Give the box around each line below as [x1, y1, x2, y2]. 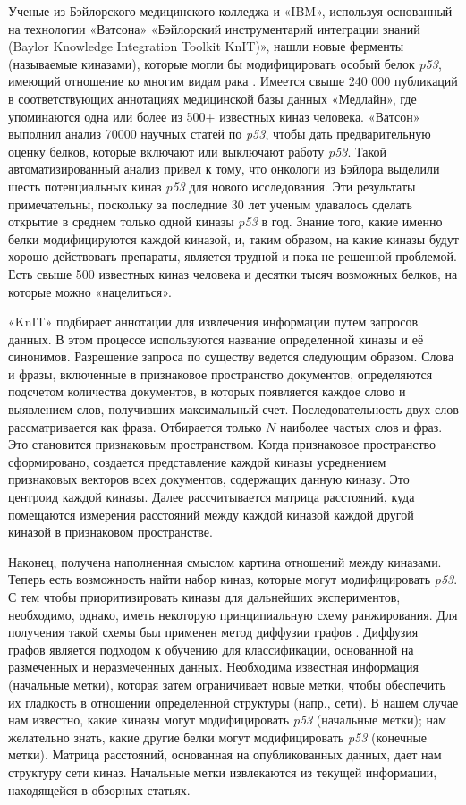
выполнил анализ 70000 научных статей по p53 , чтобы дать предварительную [8, 124, 431, 143]
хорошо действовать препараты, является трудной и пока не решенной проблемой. [8, 247, 458, 266]
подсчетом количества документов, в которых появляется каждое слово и [8, 382, 406, 401]
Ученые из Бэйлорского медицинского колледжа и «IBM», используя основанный [8, 2, 453, 20]
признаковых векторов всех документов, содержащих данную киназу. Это [8, 470, 410, 488]
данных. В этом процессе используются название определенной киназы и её [8, 329, 424, 348]
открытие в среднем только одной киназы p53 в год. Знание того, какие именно [8, 212, 443, 231]
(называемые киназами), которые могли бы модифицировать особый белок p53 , [8, 54, 442, 72]
